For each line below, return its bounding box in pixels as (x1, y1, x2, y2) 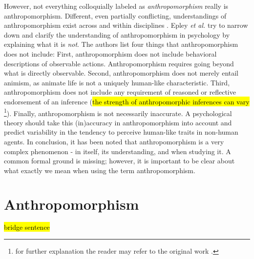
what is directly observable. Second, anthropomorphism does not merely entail (4, 68, 239, 78)
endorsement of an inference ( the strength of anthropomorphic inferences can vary (4, 96, 250, 106)
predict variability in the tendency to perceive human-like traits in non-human (4, 127, 238, 137)
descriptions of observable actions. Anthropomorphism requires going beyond (4, 58, 234, 68)
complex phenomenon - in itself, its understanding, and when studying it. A (4, 146, 231, 156)
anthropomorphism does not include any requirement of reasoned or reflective (4, 87, 236, 97)
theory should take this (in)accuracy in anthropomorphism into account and (4, 117, 232, 127)
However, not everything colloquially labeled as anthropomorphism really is (4, 1, 229, 11)
